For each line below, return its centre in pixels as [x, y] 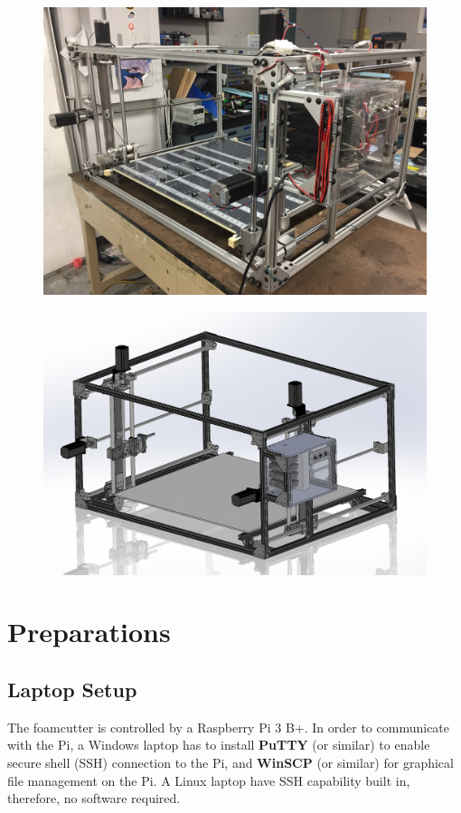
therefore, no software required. [94, 798]
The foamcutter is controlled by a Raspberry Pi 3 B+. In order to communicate [229, 727]
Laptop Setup [72, 690]
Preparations [89, 632]
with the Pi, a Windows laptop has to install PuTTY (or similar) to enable [219, 745]
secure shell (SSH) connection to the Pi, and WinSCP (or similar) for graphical [230, 763]
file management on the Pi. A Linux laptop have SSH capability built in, [209, 780]
